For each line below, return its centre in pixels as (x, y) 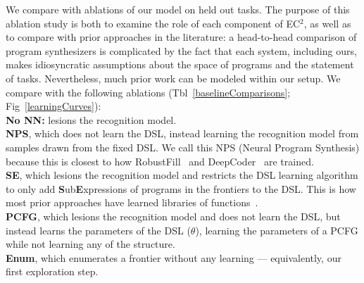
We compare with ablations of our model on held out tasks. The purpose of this (178, 9)
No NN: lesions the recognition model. (91, 119)
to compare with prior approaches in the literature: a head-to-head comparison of (181, 37)
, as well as (327, 23)
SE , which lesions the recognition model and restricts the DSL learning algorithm (182, 175)
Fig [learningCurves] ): (54, 106)
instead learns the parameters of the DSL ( (98, 230)
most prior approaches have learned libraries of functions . (132, 202)
